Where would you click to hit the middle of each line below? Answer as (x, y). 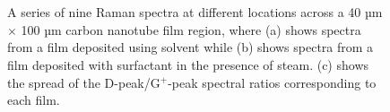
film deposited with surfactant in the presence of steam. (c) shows (188, 64)
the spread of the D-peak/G (84, 82)
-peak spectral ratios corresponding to (272, 82)
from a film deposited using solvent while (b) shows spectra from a (191, 47)
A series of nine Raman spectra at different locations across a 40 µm (195, 12)
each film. (34, 100)
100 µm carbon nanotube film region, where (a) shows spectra (191, 29)
